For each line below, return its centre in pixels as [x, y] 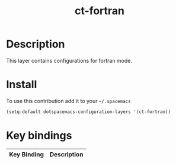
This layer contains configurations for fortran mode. [69, 60]
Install [22, 85]
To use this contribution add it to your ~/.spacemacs [69, 101]
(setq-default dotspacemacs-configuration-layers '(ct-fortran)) [88, 112]
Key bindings [39, 135]
